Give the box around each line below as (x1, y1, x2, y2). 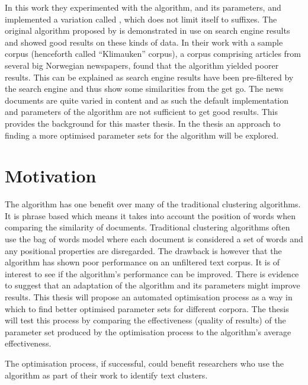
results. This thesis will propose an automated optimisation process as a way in (5, 291, 293, 303)
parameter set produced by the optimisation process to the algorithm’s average (5, 325, 291, 338)
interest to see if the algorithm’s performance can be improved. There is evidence (5, 267, 299, 280)
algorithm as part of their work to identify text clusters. (5, 368, 208, 381)
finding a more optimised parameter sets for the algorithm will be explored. (5, 129, 279, 141)
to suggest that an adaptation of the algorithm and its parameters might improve (5, 279, 300, 291)
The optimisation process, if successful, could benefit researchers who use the (5, 357, 284, 369)
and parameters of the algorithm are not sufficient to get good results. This (5, 105, 278, 118)
